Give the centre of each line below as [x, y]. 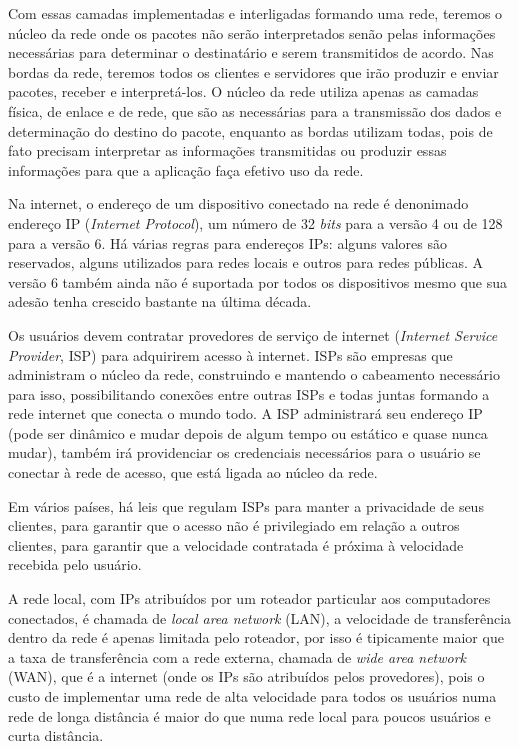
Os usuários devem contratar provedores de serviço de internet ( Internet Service [253, 334]
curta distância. [56, 735]
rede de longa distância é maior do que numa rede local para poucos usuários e [249, 715]
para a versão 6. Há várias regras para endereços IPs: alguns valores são [227, 242]
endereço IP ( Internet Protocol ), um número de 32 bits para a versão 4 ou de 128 [255, 222]
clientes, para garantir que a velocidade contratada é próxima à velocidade [236, 544]
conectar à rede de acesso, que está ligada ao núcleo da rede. [193, 472]
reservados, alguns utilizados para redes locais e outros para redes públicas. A [246, 262]
